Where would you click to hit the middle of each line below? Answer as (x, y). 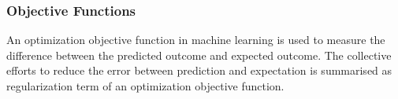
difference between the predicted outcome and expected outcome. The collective (199, 55)
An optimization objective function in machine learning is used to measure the (196, 40)
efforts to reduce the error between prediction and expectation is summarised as (199, 70)
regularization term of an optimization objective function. (145, 86)
